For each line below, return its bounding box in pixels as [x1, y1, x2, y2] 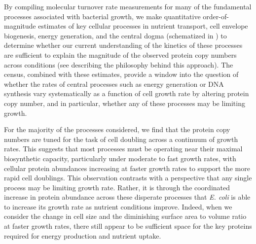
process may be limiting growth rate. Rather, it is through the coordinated [4, 182, 230, 192]
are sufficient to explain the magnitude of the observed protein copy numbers [4, 49, 237, 60]
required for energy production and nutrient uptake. [4, 230, 161, 241]
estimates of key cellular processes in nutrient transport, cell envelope [38, 21, 248, 31]
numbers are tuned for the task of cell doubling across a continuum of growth [4, 134, 238, 144]
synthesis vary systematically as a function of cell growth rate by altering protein [4, 88, 249, 99]
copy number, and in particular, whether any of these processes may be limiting [4, 98, 245, 108]
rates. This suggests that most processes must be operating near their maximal [4, 143, 243, 154]
